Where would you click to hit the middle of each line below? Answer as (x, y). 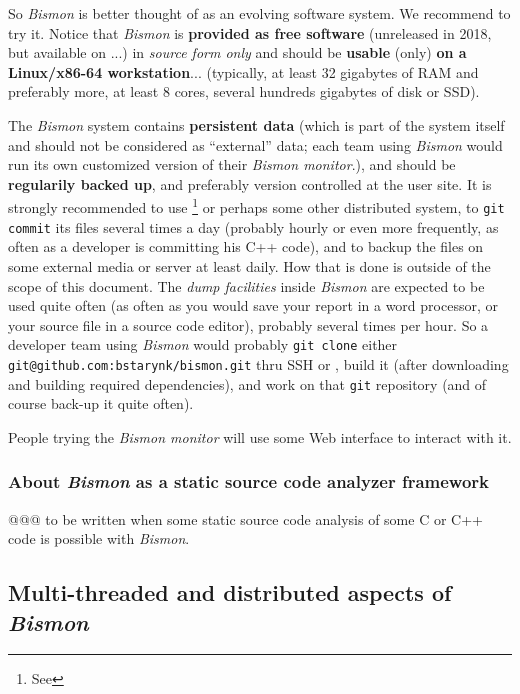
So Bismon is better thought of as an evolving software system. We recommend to (259, 13)
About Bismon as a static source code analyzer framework (249, 481)
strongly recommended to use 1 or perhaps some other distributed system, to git (256, 205)
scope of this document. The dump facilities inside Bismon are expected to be (246, 285)
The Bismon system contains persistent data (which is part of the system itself (256, 124)
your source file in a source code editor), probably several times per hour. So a (248, 324)
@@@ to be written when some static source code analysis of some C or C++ (245, 518)
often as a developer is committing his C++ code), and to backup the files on (246, 246)
